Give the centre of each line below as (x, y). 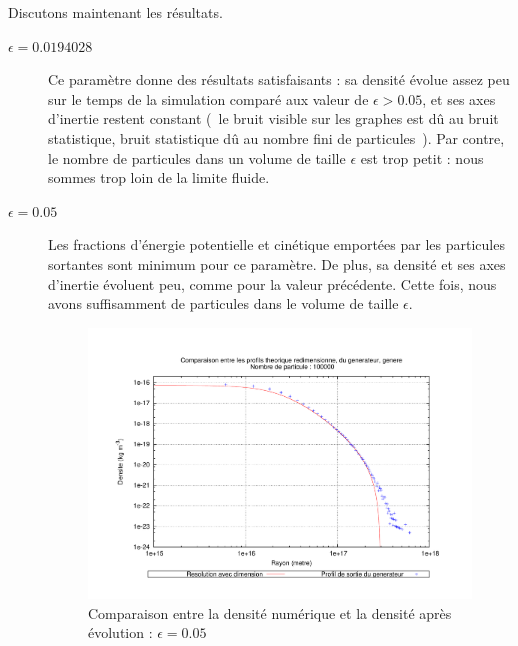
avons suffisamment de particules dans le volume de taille (223, 303)
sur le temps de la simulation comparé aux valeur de (208, 98)
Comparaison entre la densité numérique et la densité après (270, 612)
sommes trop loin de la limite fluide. (159, 177)
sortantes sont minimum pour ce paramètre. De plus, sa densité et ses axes (277, 263)
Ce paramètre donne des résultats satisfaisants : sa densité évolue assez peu (279, 79)
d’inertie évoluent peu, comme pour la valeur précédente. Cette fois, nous (272, 283)
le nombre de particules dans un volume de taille (197, 157)
